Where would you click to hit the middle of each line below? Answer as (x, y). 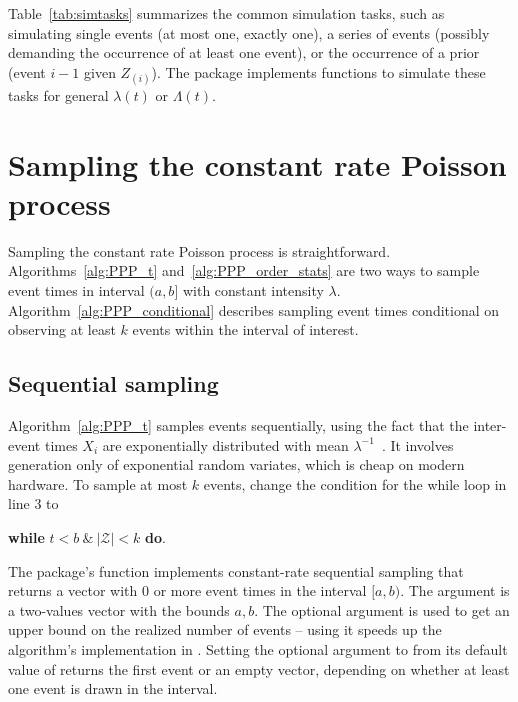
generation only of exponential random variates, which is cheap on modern (236, 464)
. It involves (417, 444)
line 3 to (33, 503)
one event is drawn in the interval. (113, 688)
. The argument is (455, 590)
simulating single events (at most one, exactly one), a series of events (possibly (249, 32)
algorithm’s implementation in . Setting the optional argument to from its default (258, 648)
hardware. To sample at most (98, 483)
